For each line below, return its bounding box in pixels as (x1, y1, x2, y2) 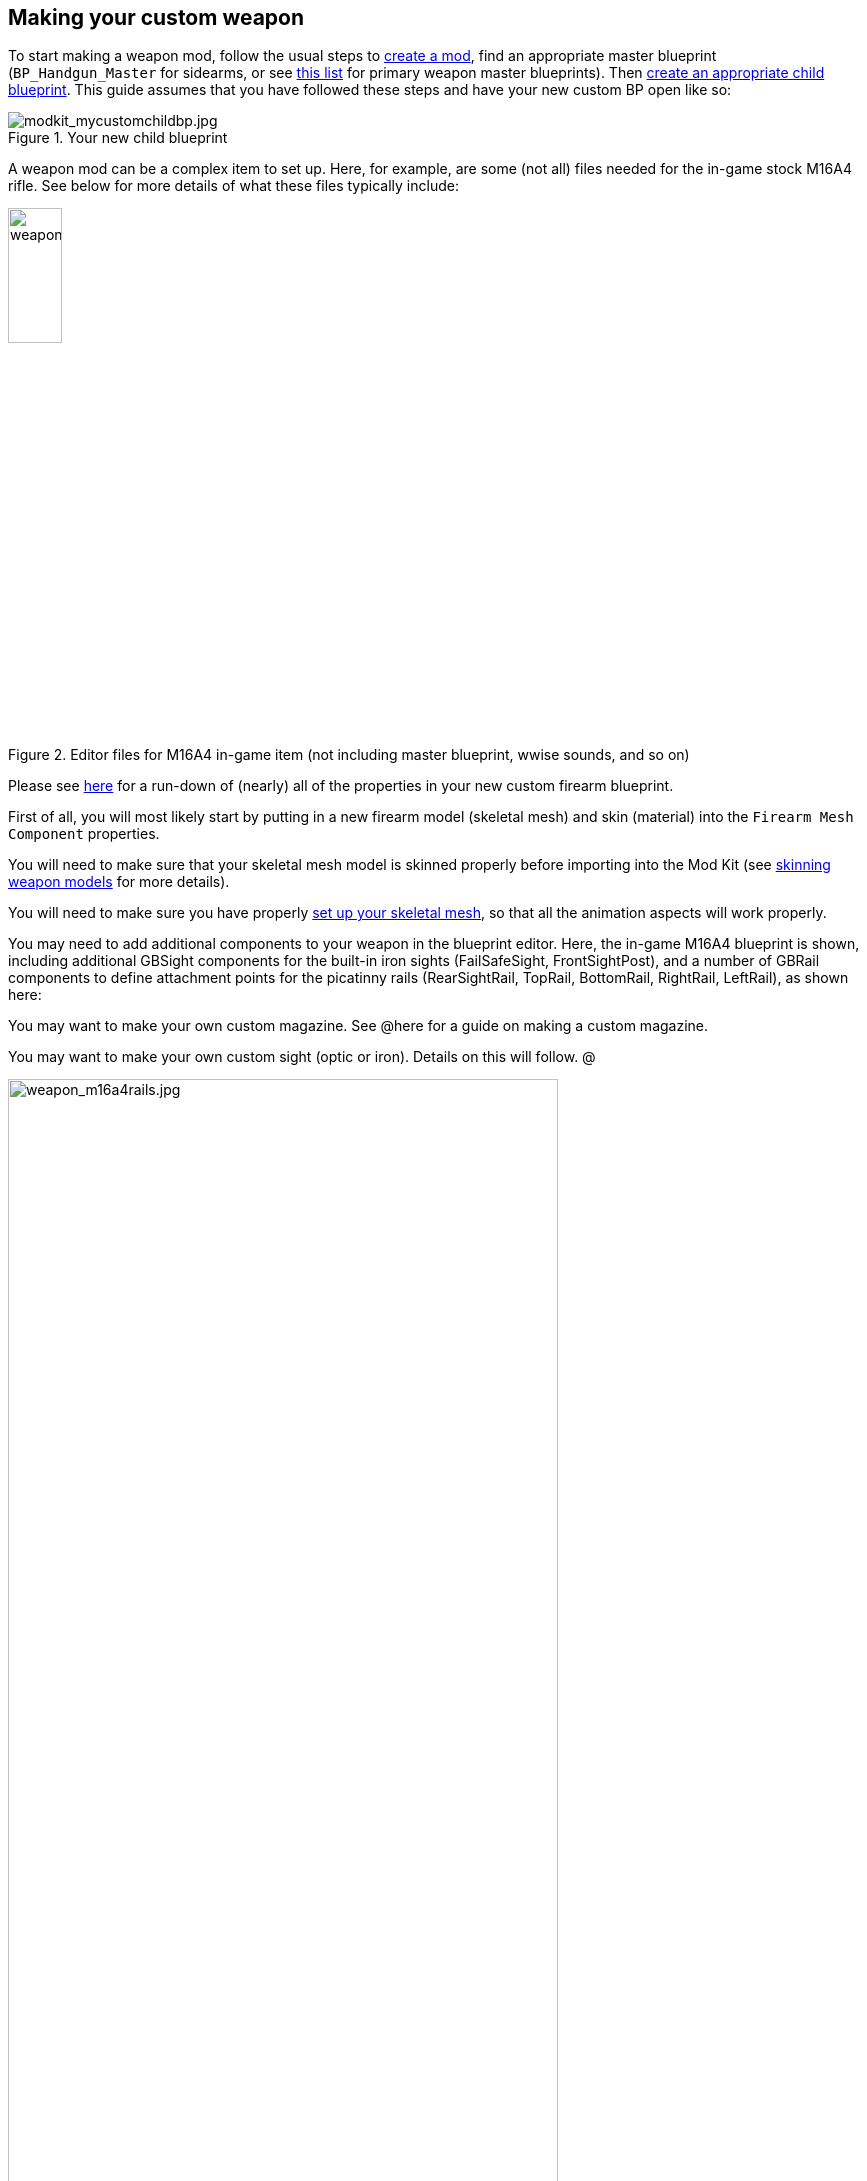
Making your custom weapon (8, 5, 305, 30)
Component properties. (8, 825, 160, 843)
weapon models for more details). (8, 873, 230, 891)
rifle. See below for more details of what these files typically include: (8, 177, 459, 195)
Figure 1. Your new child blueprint (8, 129, 228, 147)
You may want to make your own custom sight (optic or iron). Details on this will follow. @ (8, 1048, 596, 1066)
